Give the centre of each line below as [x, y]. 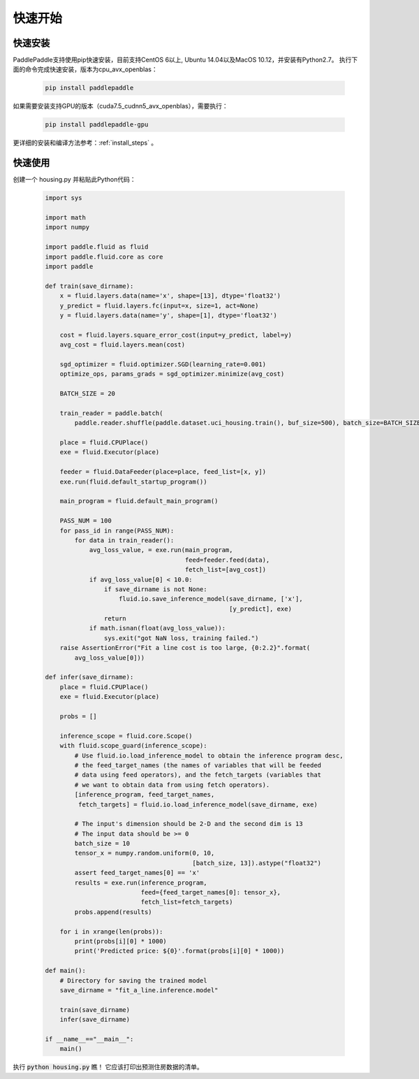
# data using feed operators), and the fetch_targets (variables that [198, 775]
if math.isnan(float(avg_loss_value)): [157, 628]
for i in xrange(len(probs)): [111, 932]
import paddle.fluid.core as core [104, 256]
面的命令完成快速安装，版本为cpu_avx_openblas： [85, 69]
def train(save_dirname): [89, 286]
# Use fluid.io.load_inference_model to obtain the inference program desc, [209, 755]
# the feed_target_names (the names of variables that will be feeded [198, 765]
